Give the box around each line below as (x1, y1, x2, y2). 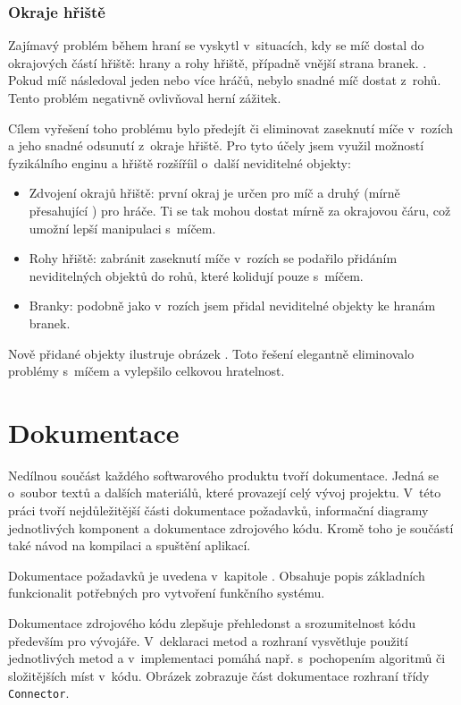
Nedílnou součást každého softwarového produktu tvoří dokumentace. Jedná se (8, 465, 440, 484)
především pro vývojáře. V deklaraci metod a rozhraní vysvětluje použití (8, 631, 408, 650)
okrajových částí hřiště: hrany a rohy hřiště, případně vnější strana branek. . (8, 53, 427, 72)
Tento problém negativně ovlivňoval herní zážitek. (8, 89, 281, 106)
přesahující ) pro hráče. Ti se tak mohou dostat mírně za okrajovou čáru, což (29, 200, 451, 219)
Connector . (8, 684, 70, 702)
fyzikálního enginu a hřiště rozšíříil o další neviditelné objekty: (8, 153, 351, 172)
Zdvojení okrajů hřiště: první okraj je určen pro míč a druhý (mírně (29, 183, 400, 202)
